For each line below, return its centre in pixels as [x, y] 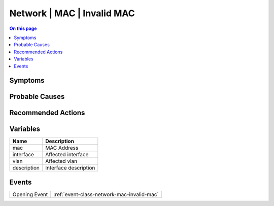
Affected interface [67, 155]
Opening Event [30, 194]
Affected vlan [61, 161]
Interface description [70, 168]
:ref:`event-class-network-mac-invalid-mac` [106, 194]
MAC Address [62, 148]
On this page [23, 28]
